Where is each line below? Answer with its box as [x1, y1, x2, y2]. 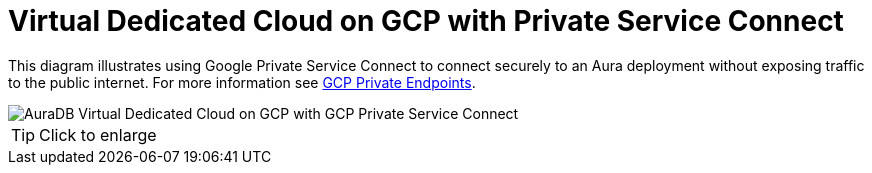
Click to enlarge [39, 124, 157, 145]
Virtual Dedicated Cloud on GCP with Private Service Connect [8, 4, 844, 38]
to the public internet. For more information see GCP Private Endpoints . [8, 73, 476, 91]
